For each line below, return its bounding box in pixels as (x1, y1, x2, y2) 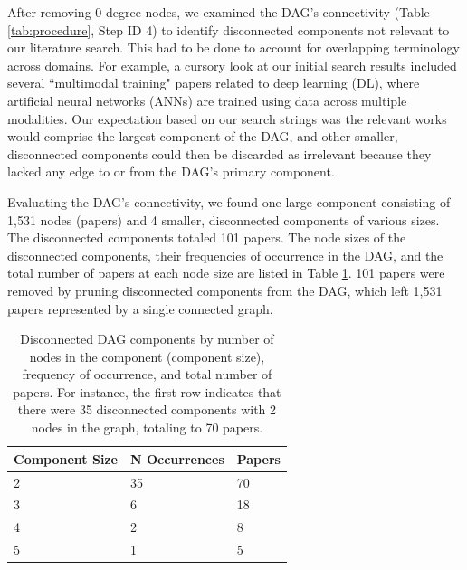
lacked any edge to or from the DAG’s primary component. (7, 162, 335, 181)
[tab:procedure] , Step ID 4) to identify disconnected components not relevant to (7, 20, 450, 39)
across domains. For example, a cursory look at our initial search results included (7, 55, 457, 74)
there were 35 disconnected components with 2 (17, 400, 277, 419)
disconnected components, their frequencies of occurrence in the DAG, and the (7, 245, 443, 264)
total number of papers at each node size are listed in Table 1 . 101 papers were (7, 263, 445, 282)
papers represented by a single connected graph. (7, 299, 273, 318)
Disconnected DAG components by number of (20, 329, 274, 348)
